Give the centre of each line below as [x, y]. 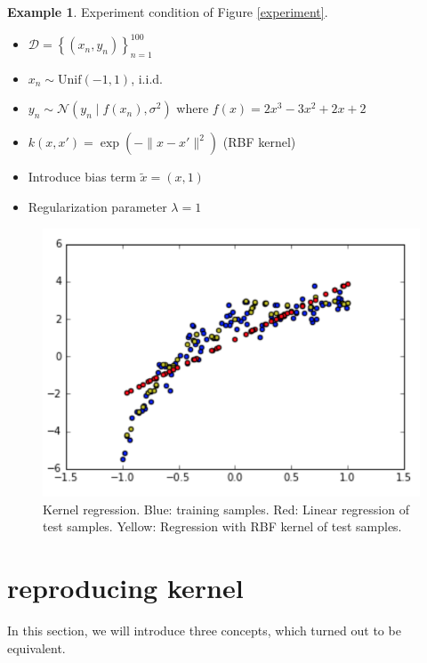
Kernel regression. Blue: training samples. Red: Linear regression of [226, 509]
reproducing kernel [125, 587]
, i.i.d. [147, 78]
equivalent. [36, 647]
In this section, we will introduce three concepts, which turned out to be [204, 630]
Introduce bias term [82, 177]
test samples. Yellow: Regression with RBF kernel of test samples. [222, 526]
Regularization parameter [97, 207]
